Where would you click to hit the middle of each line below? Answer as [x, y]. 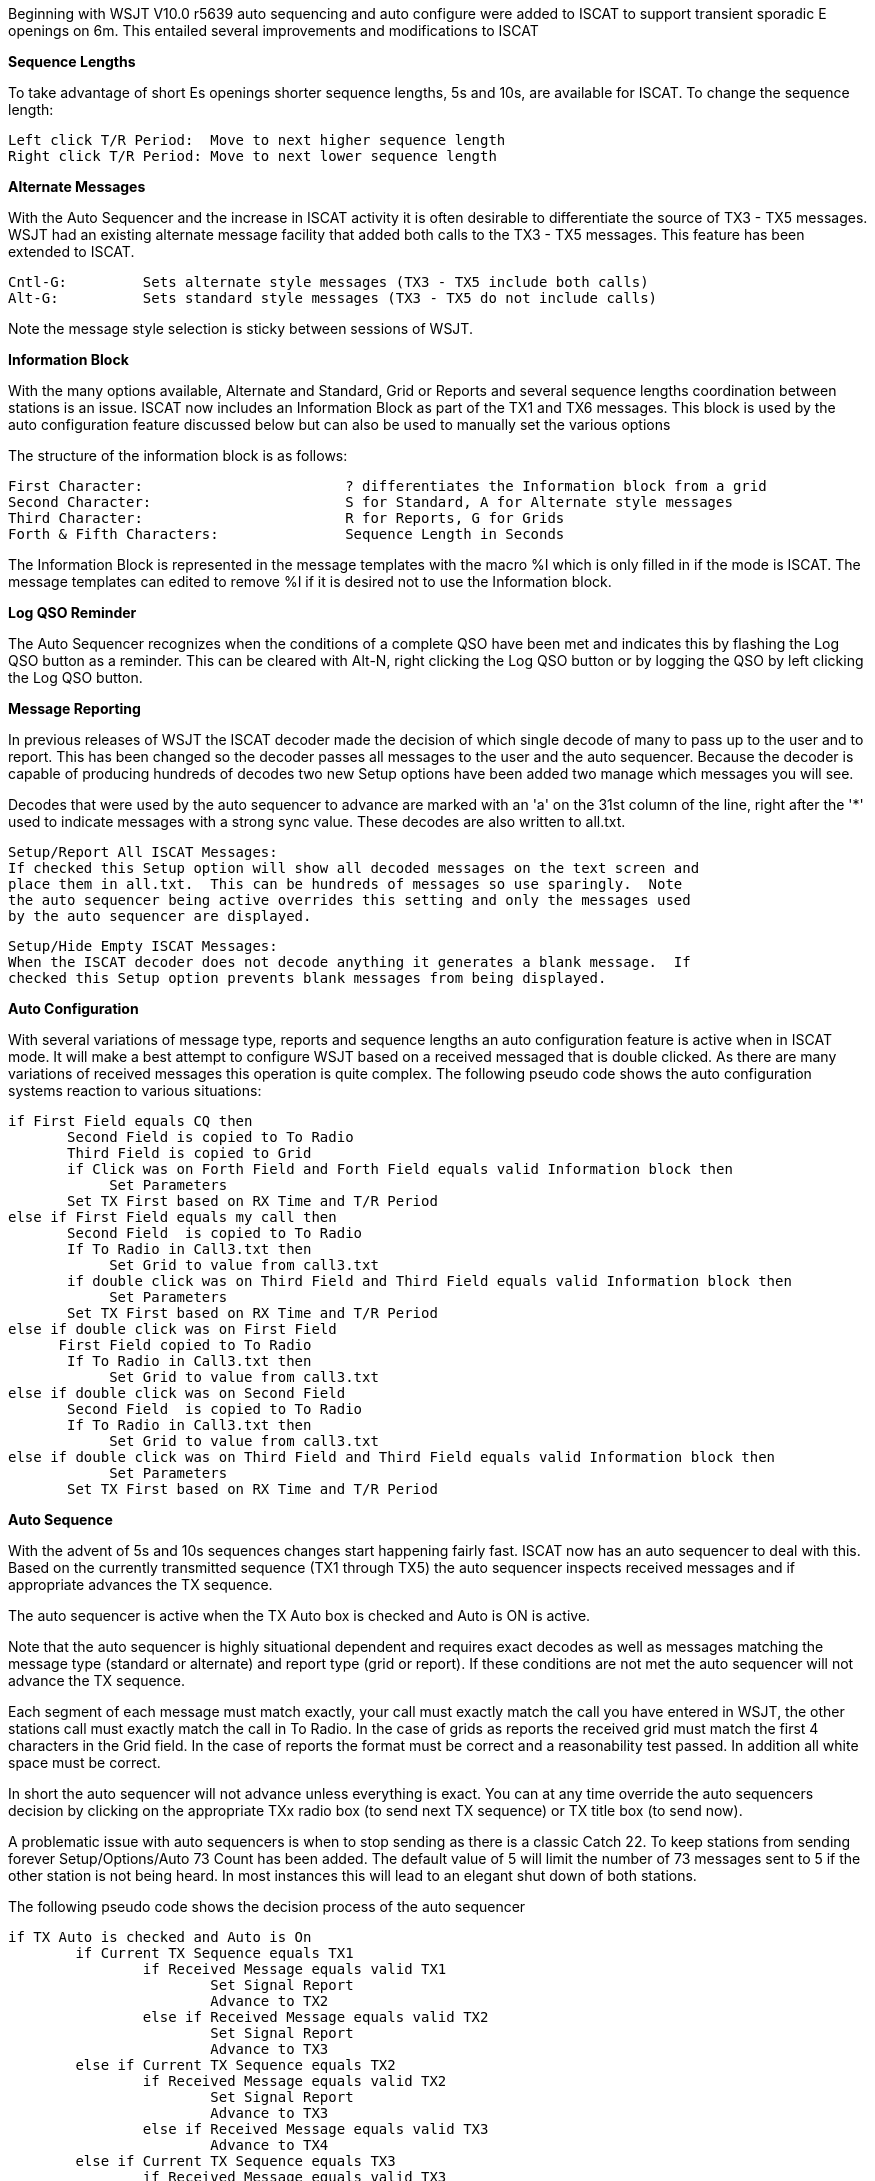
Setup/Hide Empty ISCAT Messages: [143, 946]
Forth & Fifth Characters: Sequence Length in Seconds [286, 534]
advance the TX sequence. [97, 1680]
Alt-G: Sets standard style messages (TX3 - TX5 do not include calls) [333, 298]
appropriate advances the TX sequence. [140, 1584]
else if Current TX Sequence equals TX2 [235, 2065]
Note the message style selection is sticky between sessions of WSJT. [240, 328]
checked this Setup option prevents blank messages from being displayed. [307, 978]
